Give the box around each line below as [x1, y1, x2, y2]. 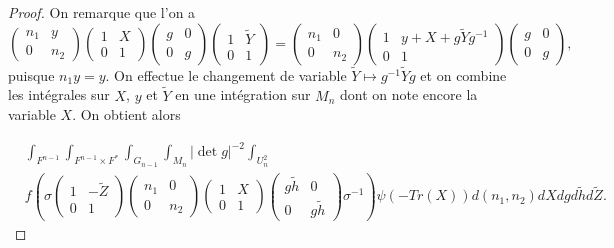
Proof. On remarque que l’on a [8, 2, 196, 22]
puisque [8, 64, 55, 85]
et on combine [420, 64, 507, 85]
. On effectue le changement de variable [105, 64, 347, 85]
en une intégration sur [175, 84, 311, 105]
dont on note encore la [340, 84, 478, 105]
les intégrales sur [8, 84, 110, 105]
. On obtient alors [72, 104, 181, 125]
